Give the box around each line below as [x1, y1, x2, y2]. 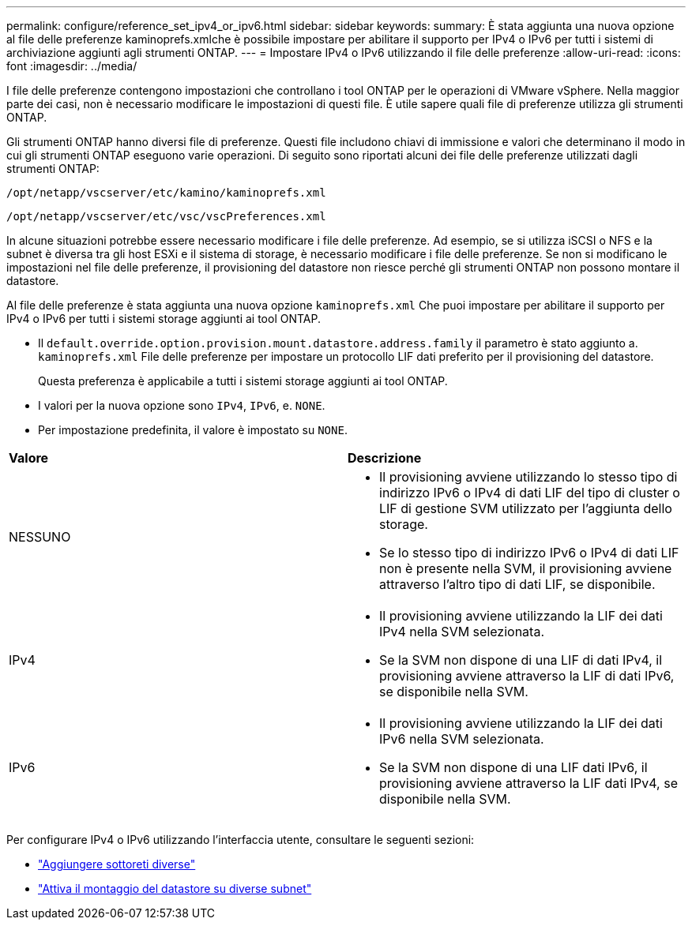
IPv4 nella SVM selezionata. [379, 624, 545, 639]
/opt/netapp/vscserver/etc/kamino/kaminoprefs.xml [6, 186, 326, 199]
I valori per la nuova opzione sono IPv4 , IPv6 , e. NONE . [38, 399, 325, 412]
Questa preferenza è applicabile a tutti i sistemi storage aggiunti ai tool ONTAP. [38, 374, 448, 388]
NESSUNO [9, 529, 71, 545]
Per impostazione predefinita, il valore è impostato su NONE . [38, 423, 348, 437]
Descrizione [348, 450, 422, 466]
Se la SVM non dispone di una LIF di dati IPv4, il [379, 652, 663, 668]
